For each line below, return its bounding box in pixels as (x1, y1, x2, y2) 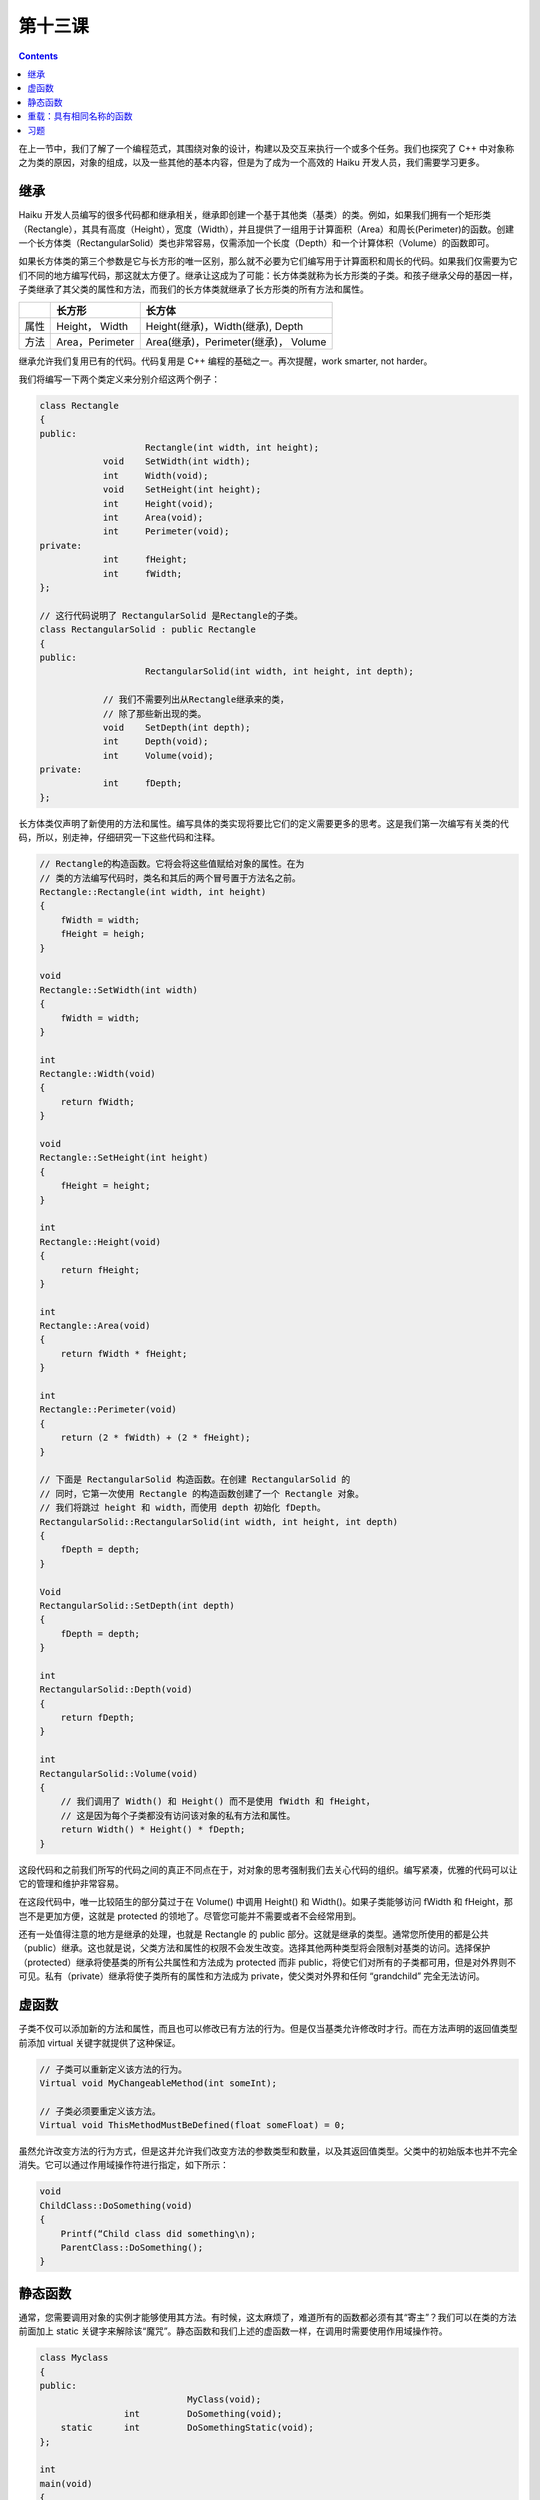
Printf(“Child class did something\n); (60, 2228, 257, 2239)
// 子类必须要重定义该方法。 (39, 2105, 161, 2117)
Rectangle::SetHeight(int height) (39, 1152, 209, 1164)
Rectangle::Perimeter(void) (39, 1404, 177, 1415)
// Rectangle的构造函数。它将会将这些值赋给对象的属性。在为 (39, 858, 305, 870)
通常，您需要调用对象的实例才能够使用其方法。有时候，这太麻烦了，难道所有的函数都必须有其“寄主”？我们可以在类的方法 (18, 2311, 517, 2323)
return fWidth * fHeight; (60, 1348, 188, 1359)
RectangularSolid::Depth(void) (39, 1684, 194, 1695)
